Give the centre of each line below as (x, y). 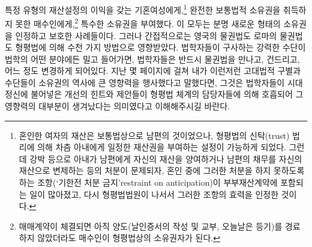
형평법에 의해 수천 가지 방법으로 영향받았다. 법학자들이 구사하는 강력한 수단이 (160, 47)
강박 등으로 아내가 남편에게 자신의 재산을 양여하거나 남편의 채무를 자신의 (166, 158)
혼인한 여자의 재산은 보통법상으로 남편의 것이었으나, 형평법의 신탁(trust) (154, 135)
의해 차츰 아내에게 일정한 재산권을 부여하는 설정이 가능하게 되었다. (162, 147)
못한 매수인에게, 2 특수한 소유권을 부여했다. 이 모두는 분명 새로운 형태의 (148, 23)
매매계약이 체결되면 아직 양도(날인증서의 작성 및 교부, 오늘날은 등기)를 (151, 226)
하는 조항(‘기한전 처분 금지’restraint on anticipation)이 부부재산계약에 (148, 182)
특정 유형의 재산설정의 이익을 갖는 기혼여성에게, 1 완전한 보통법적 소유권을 (143, 9)
